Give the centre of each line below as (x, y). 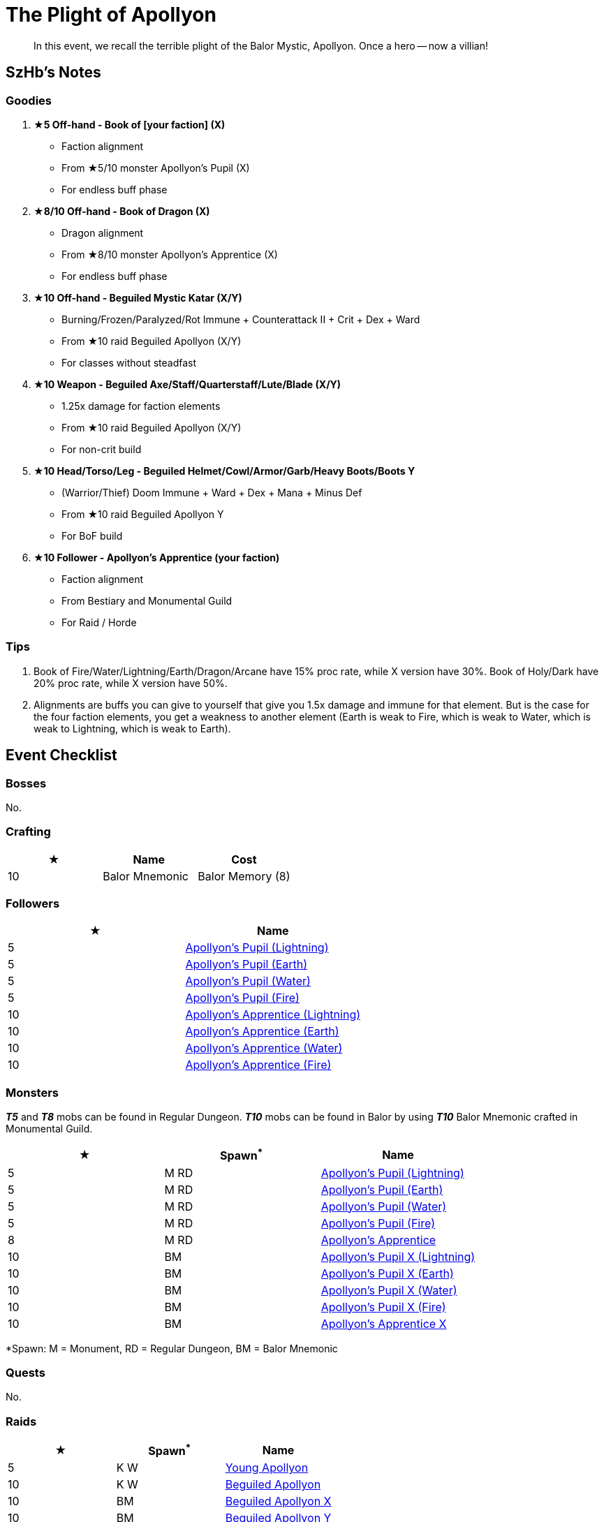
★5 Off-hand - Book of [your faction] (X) (130, 124)
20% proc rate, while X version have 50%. (131, 683)
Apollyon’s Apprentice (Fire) (258, 1065)
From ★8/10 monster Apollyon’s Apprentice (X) (170, 254)
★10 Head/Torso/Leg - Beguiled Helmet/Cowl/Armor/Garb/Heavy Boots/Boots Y (224, 471)
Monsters (32, 1092)
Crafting (28, 832)
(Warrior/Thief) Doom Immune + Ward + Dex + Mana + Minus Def (212, 492)
